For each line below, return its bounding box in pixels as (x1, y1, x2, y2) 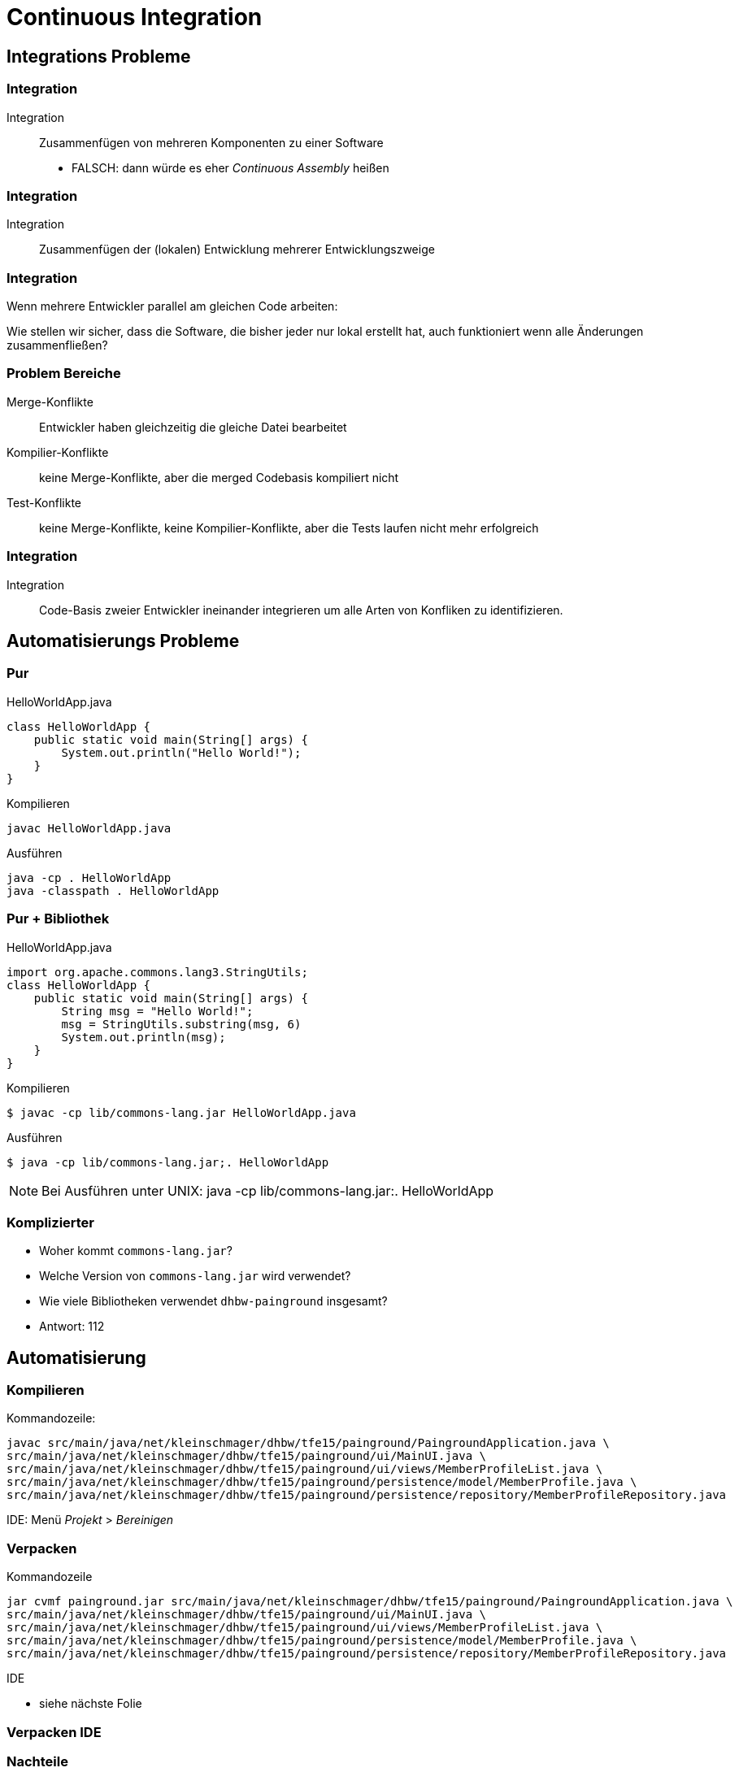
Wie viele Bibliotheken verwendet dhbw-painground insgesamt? (39, 1294, 388, 1309)
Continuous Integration (7, 3, 263, 31)
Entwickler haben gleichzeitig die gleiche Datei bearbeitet (39, 419, 347, 434)
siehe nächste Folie (39, 1696, 142, 1711)
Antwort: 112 (39, 1319, 105, 1334)
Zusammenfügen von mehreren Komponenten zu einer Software (39, 135, 384, 150)
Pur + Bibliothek (7, 910, 110, 927)
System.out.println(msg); (61, 1030, 226, 1044)
